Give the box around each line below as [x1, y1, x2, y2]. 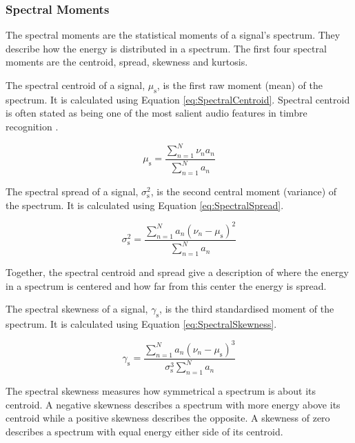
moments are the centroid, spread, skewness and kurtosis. [6, 55, 248, 69]
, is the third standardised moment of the [159, 302, 334, 316]
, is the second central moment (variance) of [150, 184, 337, 199]
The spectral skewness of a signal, [6, 302, 148, 316]
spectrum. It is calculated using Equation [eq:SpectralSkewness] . [6, 316, 277, 331]
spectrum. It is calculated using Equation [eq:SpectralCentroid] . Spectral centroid [6, 92, 350, 106]
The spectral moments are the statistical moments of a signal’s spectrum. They [6, 28, 341, 42]
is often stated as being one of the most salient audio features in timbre [6, 106, 307, 120]
